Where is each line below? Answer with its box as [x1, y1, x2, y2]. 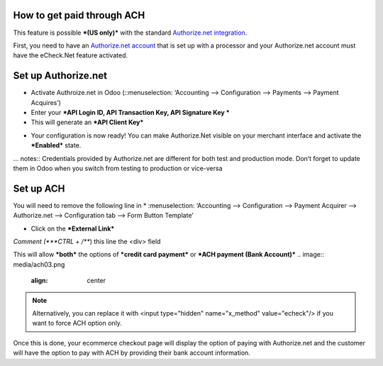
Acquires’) [30, 98, 62, 106]
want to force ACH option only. [32, 319, 122, 328]
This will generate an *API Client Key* [30, 118, 144, 127]
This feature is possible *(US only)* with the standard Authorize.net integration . [13, 28, 248, 37]
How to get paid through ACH [13, 9, 145, 21]
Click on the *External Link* [30, 224, 115, 233]
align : [30, 277, 48, 285]
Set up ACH [13, 182, 65, 194]
